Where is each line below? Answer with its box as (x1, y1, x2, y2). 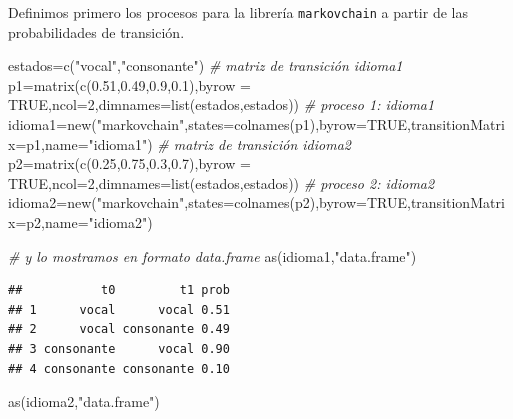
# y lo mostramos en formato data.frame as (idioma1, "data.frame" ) (8, 245, 417, 266)
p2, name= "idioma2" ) (26, 212, 153, 232)
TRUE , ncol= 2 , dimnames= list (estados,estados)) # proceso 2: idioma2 (8, 172, 435, 193)
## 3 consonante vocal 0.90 (8, 341, 230, 356)
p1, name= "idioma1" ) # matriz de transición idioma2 (26, 133, 351, 154)
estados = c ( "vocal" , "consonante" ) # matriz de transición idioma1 (8, 55, 403, 76)
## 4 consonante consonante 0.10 (8, 361, 230, 376)
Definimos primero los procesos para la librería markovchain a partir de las (8, 2, 468, 22)
